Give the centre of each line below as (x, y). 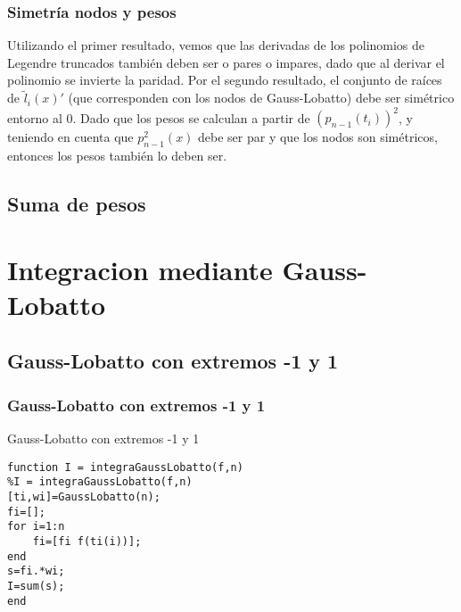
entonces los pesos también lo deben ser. (117, 156)
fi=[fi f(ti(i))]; (87, 541)
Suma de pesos (77, 204)
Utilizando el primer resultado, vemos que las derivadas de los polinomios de (216, 45)
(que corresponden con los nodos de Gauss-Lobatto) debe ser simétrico (261, 98)
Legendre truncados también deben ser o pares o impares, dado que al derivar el (226, 62)
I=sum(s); (36, 586)
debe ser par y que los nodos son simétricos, (318, 137)
